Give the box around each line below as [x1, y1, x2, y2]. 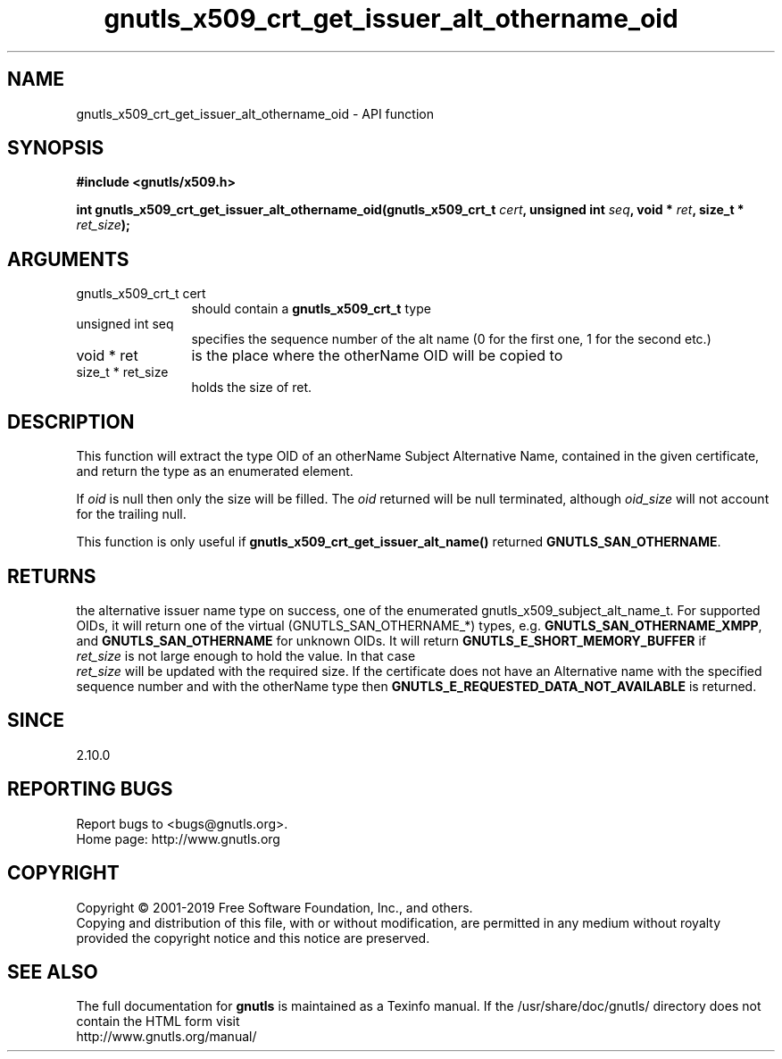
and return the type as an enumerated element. [76, 463, 354, 479]
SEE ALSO [7, 960, 98, 983]
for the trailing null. [76, 506, 187, 522]
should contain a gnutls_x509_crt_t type [191, 301, 431, 317]
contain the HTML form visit [76, 1013, 240, 1030]
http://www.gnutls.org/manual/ [76, 1029, 257, 1045]
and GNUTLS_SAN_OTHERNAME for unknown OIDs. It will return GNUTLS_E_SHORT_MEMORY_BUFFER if [76, 632, 707, 648]
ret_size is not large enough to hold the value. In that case [76, 647, 416, 663]
